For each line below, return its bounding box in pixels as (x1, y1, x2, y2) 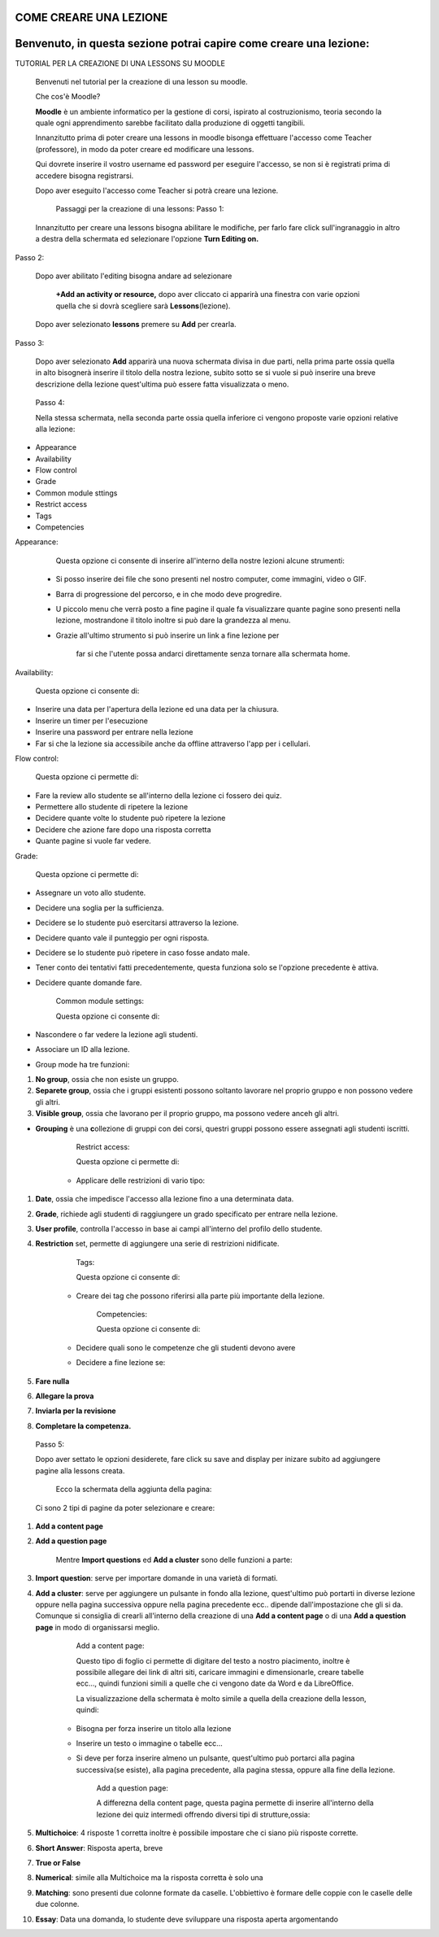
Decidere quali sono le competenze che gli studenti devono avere (76, 1342, 296, 1352)
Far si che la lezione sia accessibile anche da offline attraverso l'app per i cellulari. (35, 739, 311, 748)
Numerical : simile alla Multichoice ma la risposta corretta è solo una (35, 1873, 263, 1882)
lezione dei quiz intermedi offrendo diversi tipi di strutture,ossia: (96, 1809, 311, 1819)
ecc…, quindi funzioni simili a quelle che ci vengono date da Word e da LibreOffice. (76, 1678, 354, 1688)
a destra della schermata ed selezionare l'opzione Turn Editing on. (35, 234, 259, 244)
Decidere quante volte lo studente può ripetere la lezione (35, 814, 226, 823)
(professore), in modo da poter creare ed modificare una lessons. (35, 144, 254, 154)
